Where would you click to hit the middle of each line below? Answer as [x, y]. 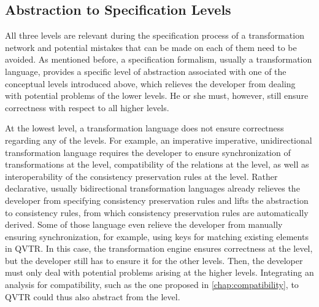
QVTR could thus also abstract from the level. [93, 296]
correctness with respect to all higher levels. [87, 107]
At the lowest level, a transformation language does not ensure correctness [144, 128]
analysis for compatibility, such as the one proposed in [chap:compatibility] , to [152, 285]
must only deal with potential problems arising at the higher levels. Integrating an [159, 272]
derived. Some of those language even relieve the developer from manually [144, 224]
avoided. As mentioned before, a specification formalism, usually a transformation [159, 59]
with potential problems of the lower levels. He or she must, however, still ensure [157, 95]
